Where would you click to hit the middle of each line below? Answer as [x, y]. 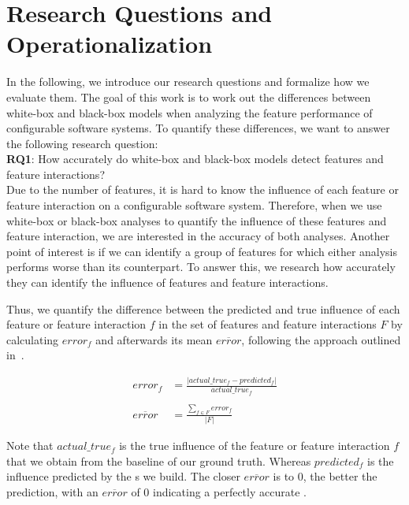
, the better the [340, 476]
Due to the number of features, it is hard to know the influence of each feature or [203, 189]
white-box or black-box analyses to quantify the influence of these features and [197, 220]
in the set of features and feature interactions [268, 324]
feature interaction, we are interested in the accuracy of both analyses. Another [198, 236]
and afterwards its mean [154, 339]
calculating [33, 339]
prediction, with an [52, 492]
